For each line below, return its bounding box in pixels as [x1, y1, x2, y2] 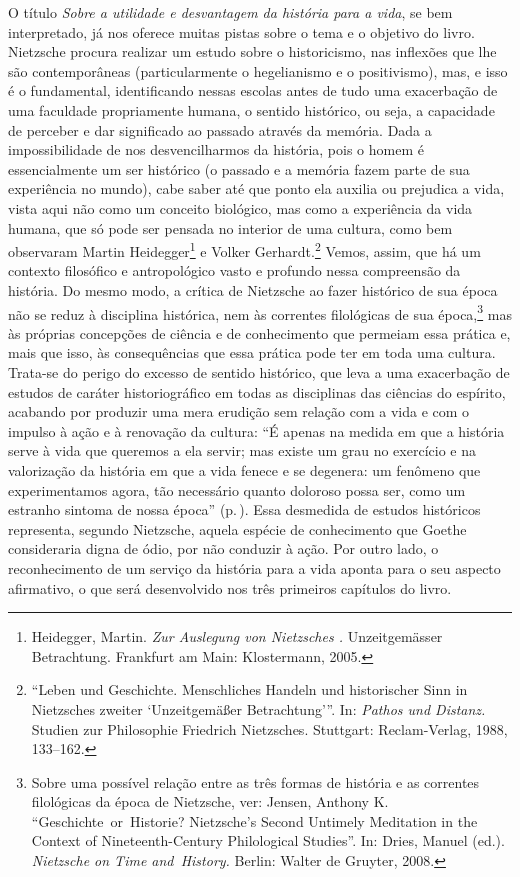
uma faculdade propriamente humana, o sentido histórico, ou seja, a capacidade [8, 99, 495, 120]
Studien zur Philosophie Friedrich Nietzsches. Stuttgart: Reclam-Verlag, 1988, [31, 718, 508, 739]
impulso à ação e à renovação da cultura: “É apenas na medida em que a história [8, 420, 505, 441]
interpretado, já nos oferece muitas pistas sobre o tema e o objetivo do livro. [8, 21, 475, 42]
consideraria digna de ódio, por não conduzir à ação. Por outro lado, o [8, 538, 439, 559]
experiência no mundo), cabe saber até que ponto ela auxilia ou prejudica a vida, [8, 178, 505, 199]
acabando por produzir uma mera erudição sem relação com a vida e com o [8, 401, 470, 422]
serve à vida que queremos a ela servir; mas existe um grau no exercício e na [8, 440, 476, 461]
